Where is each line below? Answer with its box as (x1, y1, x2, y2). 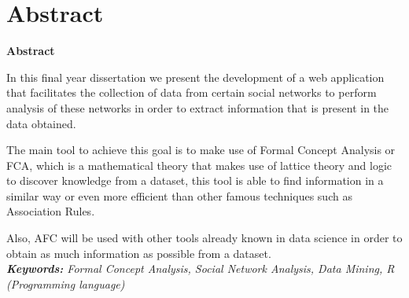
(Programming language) (6, 275, 125, 292)
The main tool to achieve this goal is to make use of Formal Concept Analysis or (6, 142, 396, 158)
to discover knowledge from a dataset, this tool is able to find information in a (6, 172, 384, 189)
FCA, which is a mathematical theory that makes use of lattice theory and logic (6, 156, 392, 173)
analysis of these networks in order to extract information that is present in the (6, 99, 389, 116)
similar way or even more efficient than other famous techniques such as (6, 187, 352, 204)
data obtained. (6, 115, 76, 131)
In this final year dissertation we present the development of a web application (6, 68, 385, 85)
